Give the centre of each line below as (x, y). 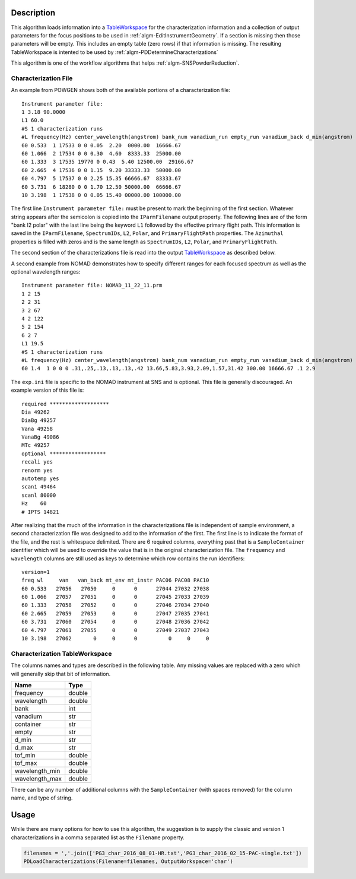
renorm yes (37, 470)
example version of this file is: (47, 390)
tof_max (26, 763)
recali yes (37, 462)
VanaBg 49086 (40, 437)
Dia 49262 (36, 412)
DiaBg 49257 (39, 421)
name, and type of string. (42, 798)
